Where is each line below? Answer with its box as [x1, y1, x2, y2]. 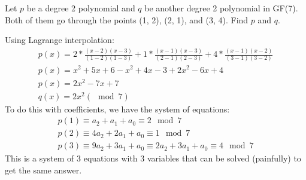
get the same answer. [5, 164, 82, 176]
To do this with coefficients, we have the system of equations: [5, 102, 230, 115]
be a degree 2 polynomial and [26, 2, 135, 14]
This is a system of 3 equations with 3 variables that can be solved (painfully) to [5, 152, 301, 164]
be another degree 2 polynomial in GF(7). [144, 2, 298, 14]
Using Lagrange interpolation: [5, 33, 114, 46]
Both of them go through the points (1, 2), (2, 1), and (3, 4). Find [5, 13, 249, 26]
